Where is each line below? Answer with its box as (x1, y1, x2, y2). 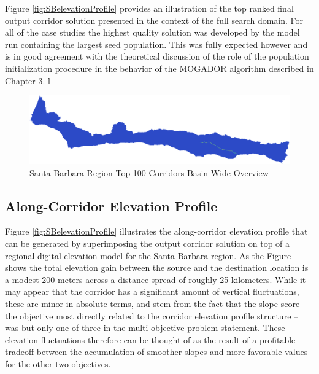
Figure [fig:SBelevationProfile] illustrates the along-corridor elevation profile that (5, 225, 308, 238)
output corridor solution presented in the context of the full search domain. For (5, 14, 304, 26)
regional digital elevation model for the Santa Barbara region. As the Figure (5, 249, 291, 262)
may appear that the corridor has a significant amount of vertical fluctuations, (5, 285, 299, 298)
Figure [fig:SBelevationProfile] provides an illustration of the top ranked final (5, 2, 294, 14)
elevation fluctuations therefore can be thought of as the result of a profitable (5, 333, 296, 346)
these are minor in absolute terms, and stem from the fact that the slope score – (5, 297, 307, 310)
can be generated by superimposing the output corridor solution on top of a (5, 236, 290, 249)
